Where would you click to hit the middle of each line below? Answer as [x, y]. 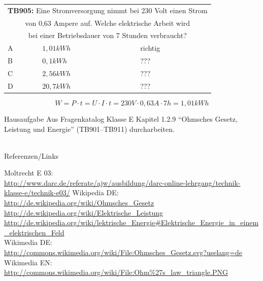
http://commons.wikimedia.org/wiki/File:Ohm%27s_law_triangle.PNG [116, 272]
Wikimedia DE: [28, 242]
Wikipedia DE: [95, 192]
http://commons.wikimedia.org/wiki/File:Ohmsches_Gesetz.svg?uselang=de [123, 252]
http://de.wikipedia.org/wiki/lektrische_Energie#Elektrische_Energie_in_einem [131, 222]
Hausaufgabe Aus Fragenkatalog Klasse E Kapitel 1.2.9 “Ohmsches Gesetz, [121, 118]
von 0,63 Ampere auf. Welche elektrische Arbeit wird [108, 23]
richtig [150, 48]
